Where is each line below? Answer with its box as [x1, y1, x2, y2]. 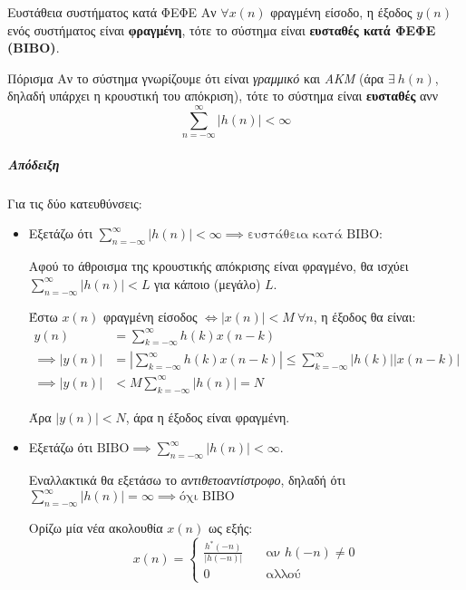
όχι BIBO [180, 490, 235, 504]
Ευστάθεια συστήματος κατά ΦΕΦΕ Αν [7, 3, 217, 21]
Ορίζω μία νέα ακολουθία [28, 518, 163, 537]
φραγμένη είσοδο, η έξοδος [270, 3, 413, 21]
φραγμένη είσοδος [102, 306, 198, 325]
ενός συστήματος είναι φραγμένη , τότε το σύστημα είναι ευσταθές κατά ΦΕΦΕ [7, 20, 436, 39]
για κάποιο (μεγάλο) [154, 274, 261, 293]
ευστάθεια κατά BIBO [247, 228, 380, 242]
